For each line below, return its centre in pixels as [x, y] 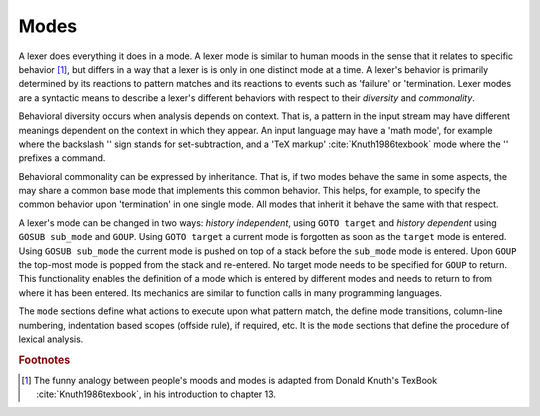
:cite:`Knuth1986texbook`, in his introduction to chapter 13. [156, 394]
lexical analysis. [51, 339]
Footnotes [44, 360]
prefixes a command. [62, 158]
